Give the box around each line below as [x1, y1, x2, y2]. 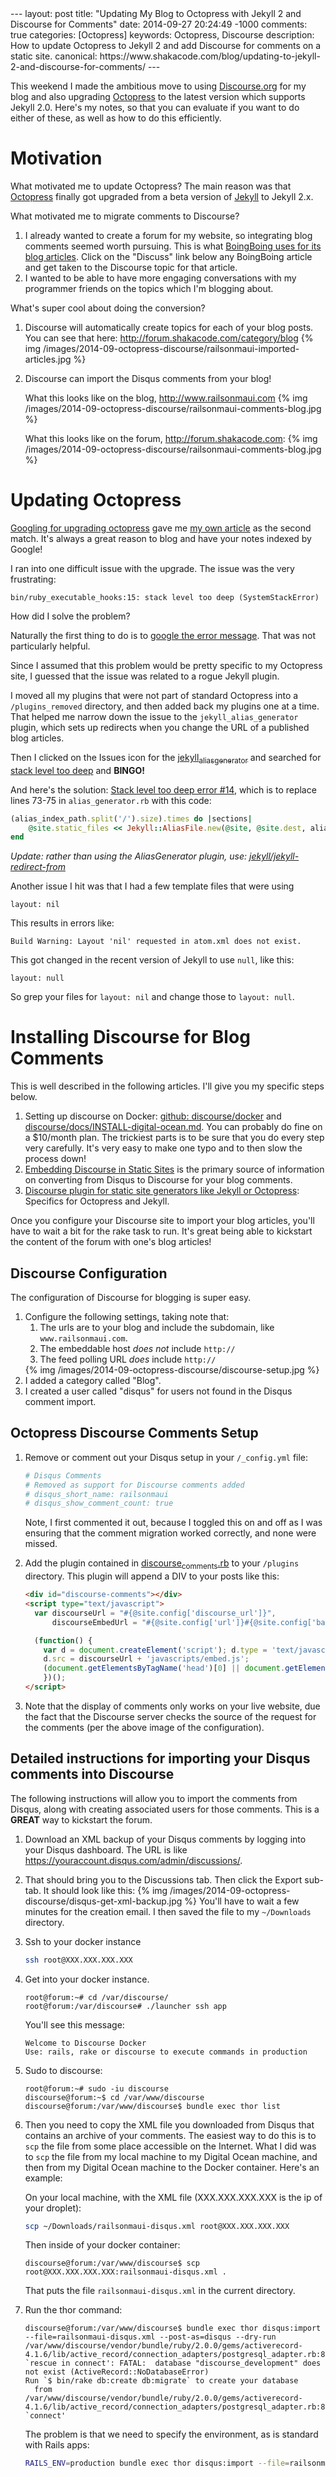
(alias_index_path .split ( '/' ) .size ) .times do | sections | [10, 813, 253, 824]
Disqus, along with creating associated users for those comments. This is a [10, 1803, 320, 1815]
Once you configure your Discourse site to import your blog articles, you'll [10, 1215, 315, 1227]
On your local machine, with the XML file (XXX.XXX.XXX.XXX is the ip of [24, 2191, 323, 2203]
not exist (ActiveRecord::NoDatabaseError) [24, 2367, 210, 2377]
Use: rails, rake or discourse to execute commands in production [24, 2047, 308, 2057]
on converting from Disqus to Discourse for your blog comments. [24, 1174, 293, 1186]
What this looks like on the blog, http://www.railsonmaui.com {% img [24, 392, 308, 404]
